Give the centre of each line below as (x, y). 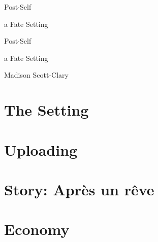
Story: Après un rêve (79, 189)
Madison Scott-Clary (36, 75)
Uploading (41, 149)
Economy (37, 229)
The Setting (46, 110)
